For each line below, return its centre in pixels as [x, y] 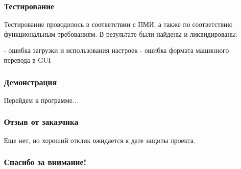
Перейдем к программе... [41, 100]
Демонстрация [30, 82]
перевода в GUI [27, 60]
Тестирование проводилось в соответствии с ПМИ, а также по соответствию [118, 24]
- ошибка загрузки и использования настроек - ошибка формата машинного [117, 50]
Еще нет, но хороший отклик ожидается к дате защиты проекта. [100, 140]
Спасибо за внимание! [45, 162]
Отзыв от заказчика [41, 122]
